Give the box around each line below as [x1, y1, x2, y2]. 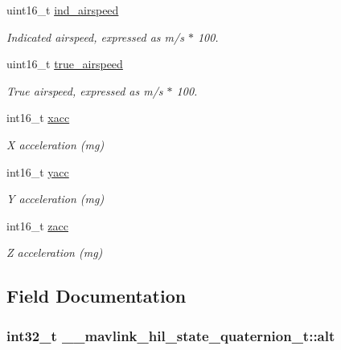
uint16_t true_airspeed [6, 55, 123, 72]
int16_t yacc [6, 163, 69, 180]
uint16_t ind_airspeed [6, 2, 119, 18]
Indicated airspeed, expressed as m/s [6, 28, 184, 45]
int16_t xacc [6, 109, 70, 126]
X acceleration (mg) [6, 136, 105, 153]
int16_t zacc [6, 217, 68, 234]
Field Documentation [6, 283, 187, 308]
